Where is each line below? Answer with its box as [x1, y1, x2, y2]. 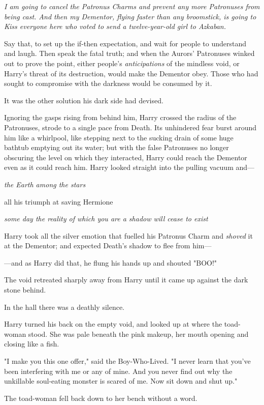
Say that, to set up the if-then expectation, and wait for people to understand [4, 38, 247, 48]
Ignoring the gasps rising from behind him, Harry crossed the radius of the [4, 112, 237, 123]
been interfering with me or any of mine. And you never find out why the [4, 365, 233, 376]
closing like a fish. [4, 338, 59, 349]
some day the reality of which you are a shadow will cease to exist [4, 213, 208, 224]
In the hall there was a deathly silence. [4, 301, 125, 312]
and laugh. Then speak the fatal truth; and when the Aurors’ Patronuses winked [4, 48, 255, 59]
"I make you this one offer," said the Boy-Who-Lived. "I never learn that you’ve [4, 356, 251, 366]
